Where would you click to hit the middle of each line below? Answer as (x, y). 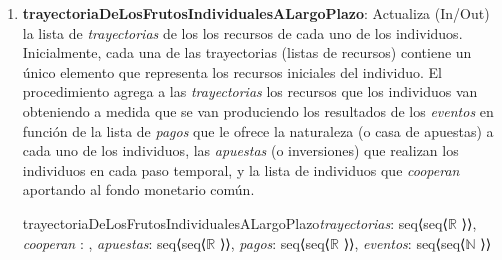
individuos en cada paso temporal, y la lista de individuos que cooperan (241, 169)
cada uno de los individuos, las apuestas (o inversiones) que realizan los (240, 150)
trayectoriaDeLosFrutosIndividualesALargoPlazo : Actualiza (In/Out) (256, 13)
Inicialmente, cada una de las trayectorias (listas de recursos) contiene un (247, 52)
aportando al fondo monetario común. (138, 189)
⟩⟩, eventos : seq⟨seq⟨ (404, 242)
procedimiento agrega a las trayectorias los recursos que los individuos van (250, 91)
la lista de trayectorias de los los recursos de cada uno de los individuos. (242, 32)
